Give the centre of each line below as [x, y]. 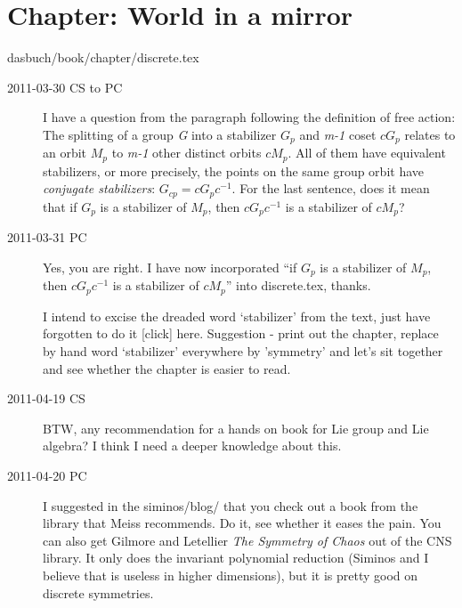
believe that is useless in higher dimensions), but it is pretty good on [231, 575]
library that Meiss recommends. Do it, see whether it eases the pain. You [242, 523]
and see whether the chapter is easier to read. [167, 368]
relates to [430, 134]
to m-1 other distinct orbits [186, 153]
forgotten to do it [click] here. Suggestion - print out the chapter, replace [241, 333]
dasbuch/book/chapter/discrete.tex [103, 57]
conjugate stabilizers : [99, 188]
